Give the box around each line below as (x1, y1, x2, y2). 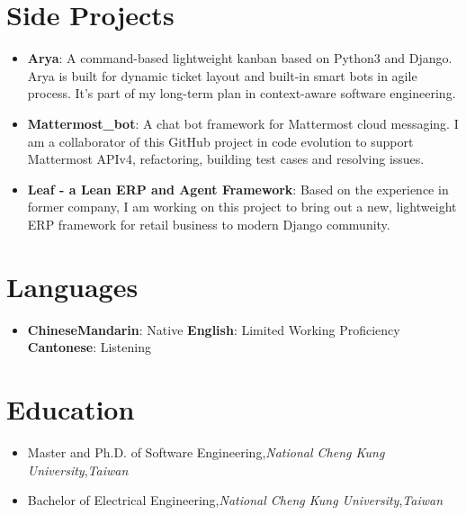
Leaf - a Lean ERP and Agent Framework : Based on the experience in (27, 179, 449, 198)
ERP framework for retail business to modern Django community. (27, 214, 390, 233)
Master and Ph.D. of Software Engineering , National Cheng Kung (27, 442, 385, 461)
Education (6, 390, 135, 427)
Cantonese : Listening (27, 338, 151, 357)
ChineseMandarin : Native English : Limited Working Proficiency (27, 320, 400, 339)
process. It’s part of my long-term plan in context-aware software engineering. (27, 84, 456, 103)
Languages (6, 267, 139, 304)
